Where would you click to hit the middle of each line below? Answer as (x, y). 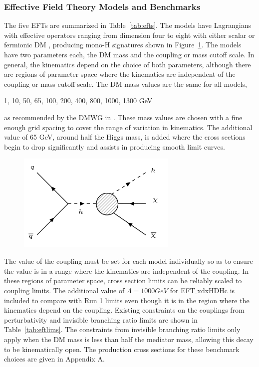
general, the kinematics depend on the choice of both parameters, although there (128, 64)
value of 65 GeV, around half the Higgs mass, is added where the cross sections (125, 137)
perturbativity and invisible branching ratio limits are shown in (101, 319)
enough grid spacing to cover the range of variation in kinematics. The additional (128, 127)
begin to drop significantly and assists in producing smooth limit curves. (115, 146)
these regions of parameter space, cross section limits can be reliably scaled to (123, 280)
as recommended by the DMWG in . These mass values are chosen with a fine (123, 117)
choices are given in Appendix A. (54, 359)
